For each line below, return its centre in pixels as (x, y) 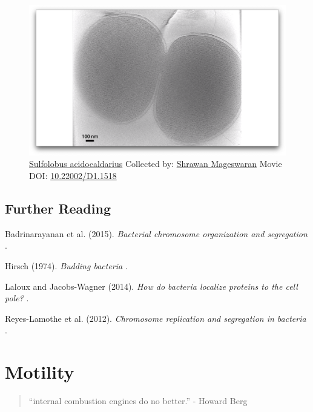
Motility (40, 372)
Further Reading (58, 208)
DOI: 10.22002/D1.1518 (73, 175)
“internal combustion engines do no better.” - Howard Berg (138, 401)
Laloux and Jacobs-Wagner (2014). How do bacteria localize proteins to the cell (151, 286)
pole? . (17, 298)
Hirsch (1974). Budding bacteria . (66, 265)
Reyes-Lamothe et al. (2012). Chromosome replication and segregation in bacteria (156, 318)
